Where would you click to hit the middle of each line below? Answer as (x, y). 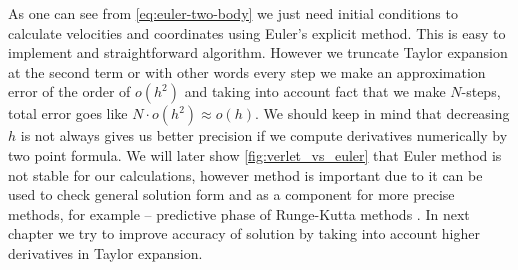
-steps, (481, 91)
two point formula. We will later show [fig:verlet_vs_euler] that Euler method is (255, 154)
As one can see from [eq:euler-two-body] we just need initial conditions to (233, 13)
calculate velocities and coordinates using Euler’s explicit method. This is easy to (257, 32)
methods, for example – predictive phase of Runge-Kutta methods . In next (239, 213)
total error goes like (68, 113)
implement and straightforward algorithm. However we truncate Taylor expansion (258, 52)
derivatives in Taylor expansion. (105, 252)
